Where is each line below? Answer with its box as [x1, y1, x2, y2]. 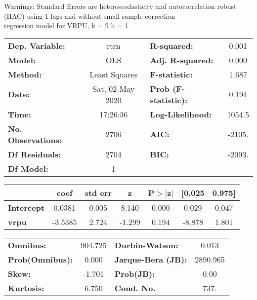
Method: [8, 68, 42, 80]
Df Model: [8, 162, 48, 174]
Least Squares [89, 68, 138, 80]
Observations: [8, 134, 62, 146]
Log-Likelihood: [150, 108, 212, 120]
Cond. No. [114, 282, 156, 294]
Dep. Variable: [8, 39, 65, 51]
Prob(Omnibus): [8, 253, 73, 265]
